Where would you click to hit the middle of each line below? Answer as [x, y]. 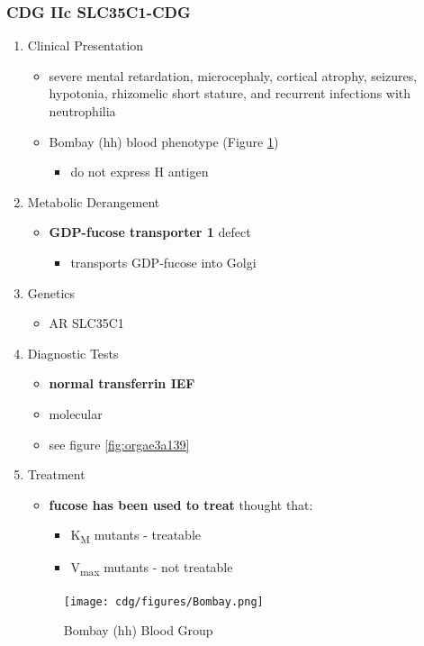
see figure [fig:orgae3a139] [119, 444]
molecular [76, 413]
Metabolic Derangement [94, 201]
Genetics [51, 292]
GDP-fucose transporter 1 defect [150, 232]
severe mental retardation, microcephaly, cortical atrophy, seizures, [233, 75]
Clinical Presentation [86, 45]
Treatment [56, 474]
